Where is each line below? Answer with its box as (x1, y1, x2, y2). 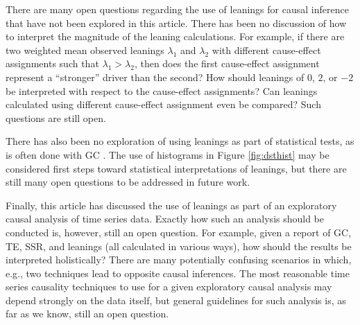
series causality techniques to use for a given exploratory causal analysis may (6, 279, 332, 294)
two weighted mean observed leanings (6, 42, 164, 57)
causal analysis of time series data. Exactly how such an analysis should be (6, 211, 325, 226)
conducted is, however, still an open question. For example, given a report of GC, (6, 225, 352, 239)
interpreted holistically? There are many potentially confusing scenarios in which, (6, 252, 352, 267)
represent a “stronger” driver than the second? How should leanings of (6, 69, 305, 84)
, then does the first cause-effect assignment (134, 56, 320, 71)
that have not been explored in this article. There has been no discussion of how (6, 15, 347, 30)
